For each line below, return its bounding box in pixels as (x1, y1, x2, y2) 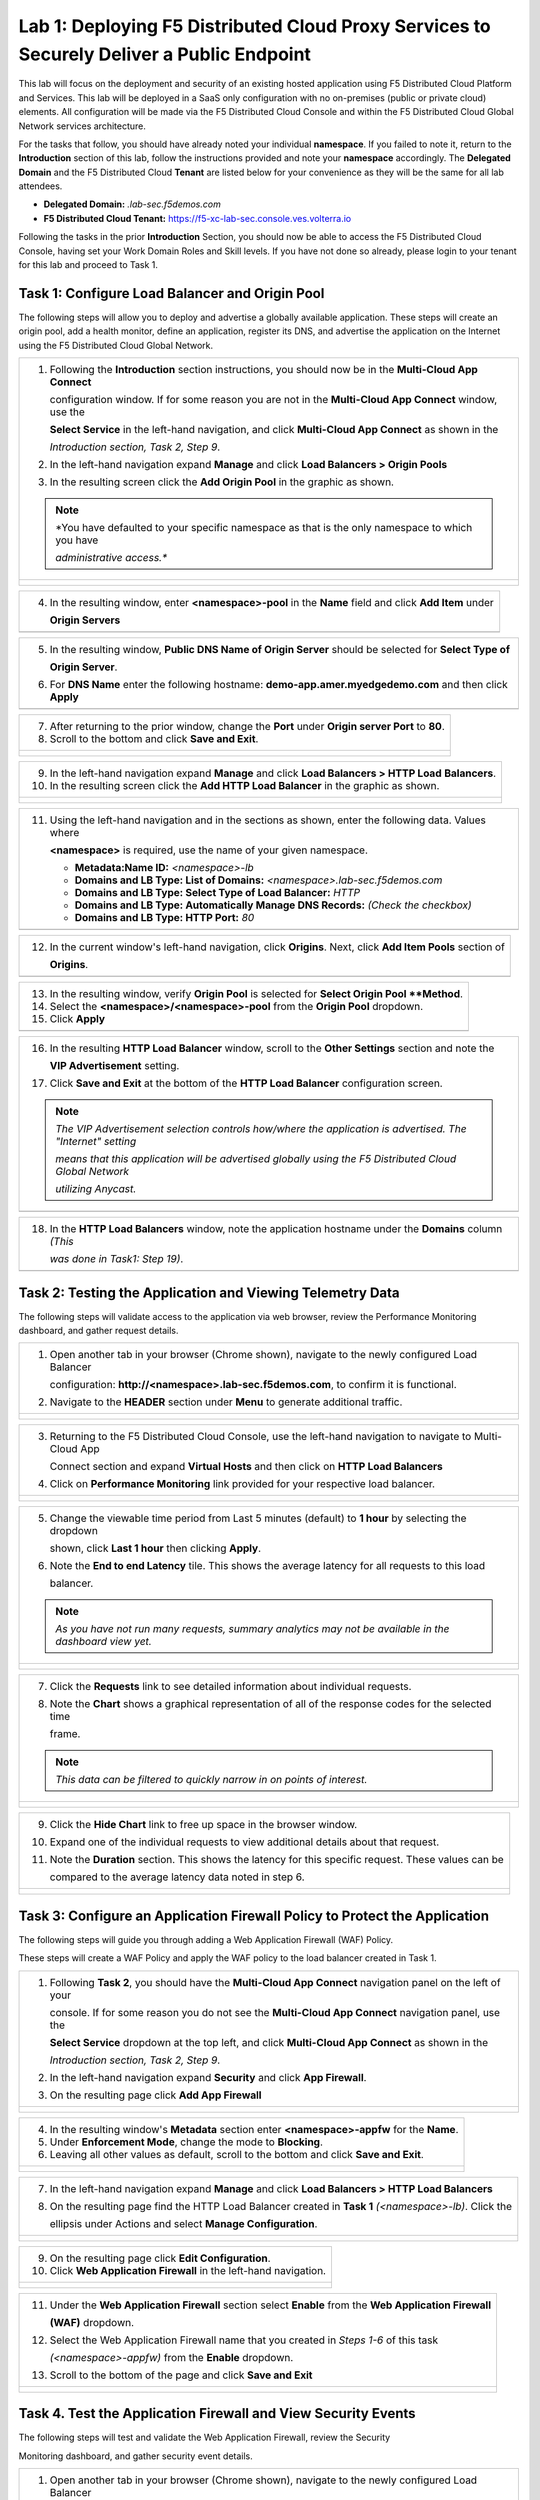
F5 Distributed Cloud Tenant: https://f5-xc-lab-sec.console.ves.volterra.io (43, 212, 352, 224)
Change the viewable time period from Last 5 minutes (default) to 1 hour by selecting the (49, 1511, 467, 1525)
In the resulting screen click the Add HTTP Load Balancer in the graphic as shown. (49, 779, 440, 793)
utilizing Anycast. (55, 1182, 137, 1196)
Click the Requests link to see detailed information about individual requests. (49, 1680, 412, 1694)
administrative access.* (55, 551, 168, 565)
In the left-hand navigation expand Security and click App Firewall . (49, 2070, 367, 2084)
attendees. (18, 180, 63, 192)
